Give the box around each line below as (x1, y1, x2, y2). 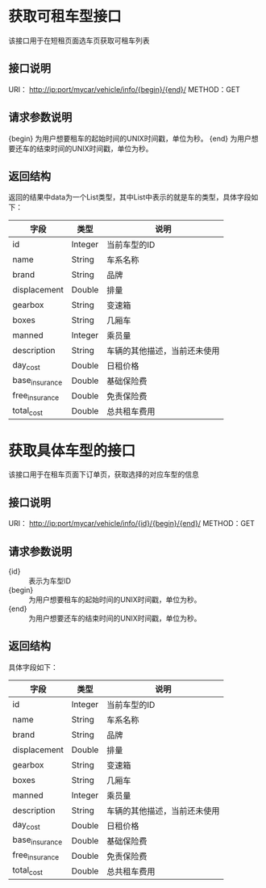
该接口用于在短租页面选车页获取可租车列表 (8, 36, 150, 45)
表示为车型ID (28, 575, 71, 586)
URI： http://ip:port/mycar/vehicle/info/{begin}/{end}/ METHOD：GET (8, 84, 240, 94)
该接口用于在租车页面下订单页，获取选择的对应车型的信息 (8, 469, 199, 479)
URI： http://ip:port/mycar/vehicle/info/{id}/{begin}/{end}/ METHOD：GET (8, 519, 256, 528)
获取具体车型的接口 (8, 441, 136, 460)
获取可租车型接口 (8, 7, 123, 26)
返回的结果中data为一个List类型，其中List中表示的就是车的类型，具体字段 (8, 192, 251, 202)
